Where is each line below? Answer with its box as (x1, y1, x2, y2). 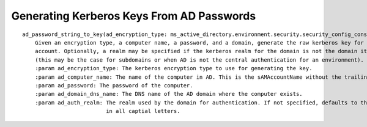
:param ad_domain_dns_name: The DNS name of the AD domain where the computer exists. (34, 90, 303, 98)
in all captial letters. (106, 107, 180, 115)
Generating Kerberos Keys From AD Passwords (11, 9, 256, 23)
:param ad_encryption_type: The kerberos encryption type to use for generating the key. (34, 65, 313, 72)
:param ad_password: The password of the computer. (34, 82, 193, 89)
